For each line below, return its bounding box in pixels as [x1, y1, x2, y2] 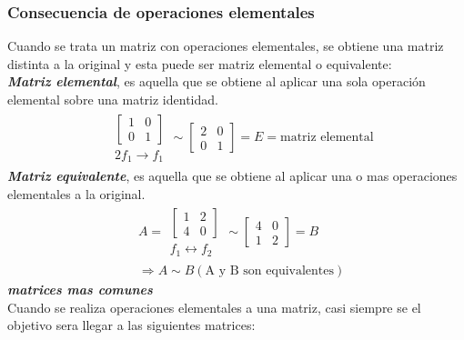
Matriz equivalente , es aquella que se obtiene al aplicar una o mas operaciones [7, 166, 458, 185]
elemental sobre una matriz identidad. [7, 90, 218, 108]
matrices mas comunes [7, 279, 153, 298]
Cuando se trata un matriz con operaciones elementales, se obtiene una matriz [7, 36, 444, 55]
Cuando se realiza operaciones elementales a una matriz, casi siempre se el [7, 297, 421, 316]
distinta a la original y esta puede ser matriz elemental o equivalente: [7, 54, 392, 73]
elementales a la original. [7, 184, 146, 203]
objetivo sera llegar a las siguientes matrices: [7, 315, 256, 335]
